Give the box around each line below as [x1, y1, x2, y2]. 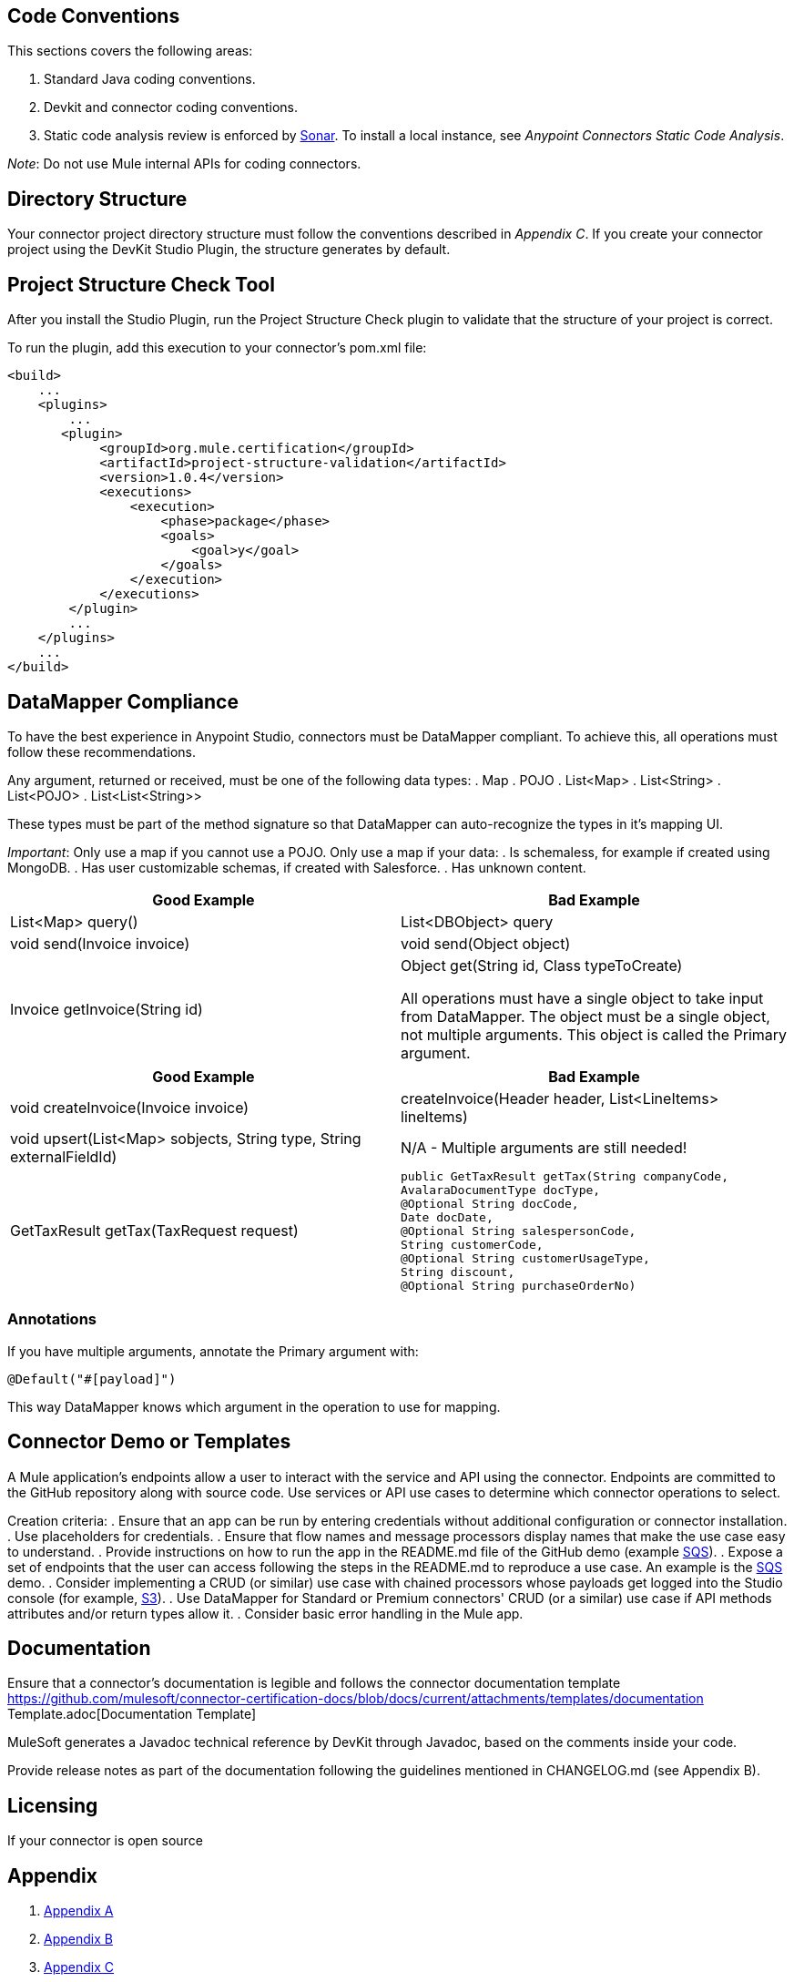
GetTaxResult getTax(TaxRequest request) [10, 1221, 299, 1241]
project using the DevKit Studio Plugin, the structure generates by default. [7, 241, 451, 258]
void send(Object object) [401, 934, 571, 953]
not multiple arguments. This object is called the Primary [401, 1025, 788, 1044]
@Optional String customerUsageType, [401, 1251, 650, 1265]
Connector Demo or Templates [7, 1430, 291, 1454]
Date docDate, [401, 1210, 494, 1224]
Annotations [7, 1310, 97, 1329]
